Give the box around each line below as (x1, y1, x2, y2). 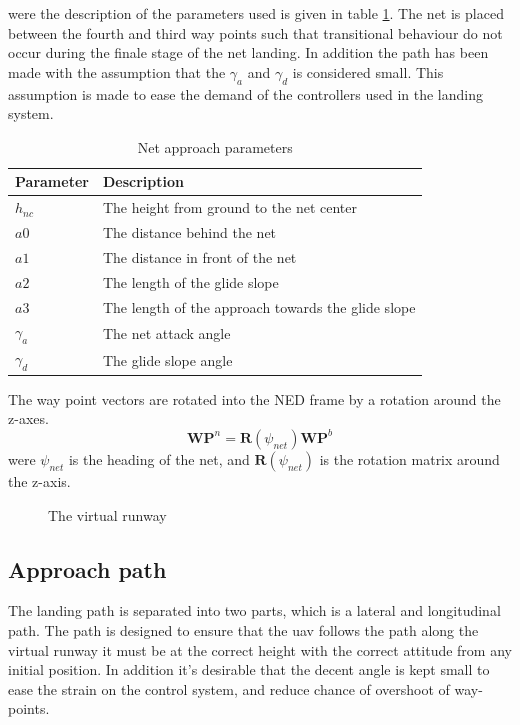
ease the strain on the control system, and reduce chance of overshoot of (8, 678, 450, 699)
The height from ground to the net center (102, 197, 357, 218)
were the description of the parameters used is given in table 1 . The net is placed (8, 3, 504, 23)
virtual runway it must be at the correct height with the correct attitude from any (8, 639, 512, 660)
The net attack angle (102, 322, 231, 343)
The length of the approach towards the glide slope (102, 296, 416, 317)
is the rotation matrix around (319, 448, 500, 469)
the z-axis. (8, 470, 71, 491)
